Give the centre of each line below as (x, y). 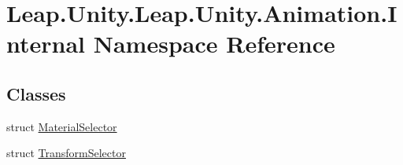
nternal (46, 44)
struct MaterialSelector (62, 126)
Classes (36, 93)
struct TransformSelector (66, 153)
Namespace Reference (214, 44)
